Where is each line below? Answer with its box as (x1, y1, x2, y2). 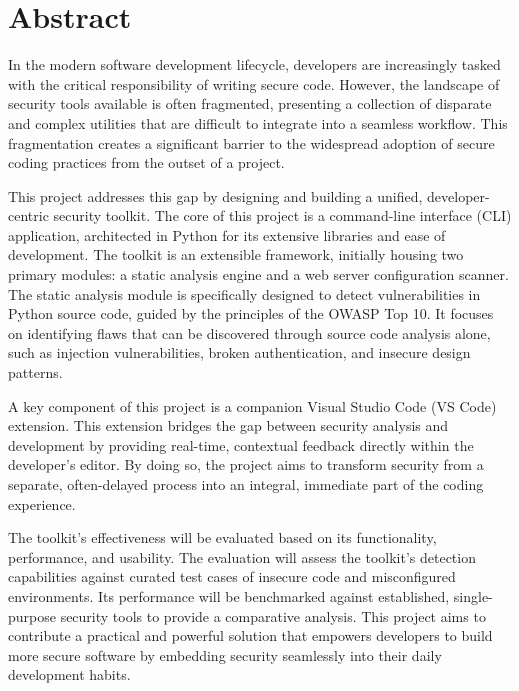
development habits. (8, 664, 131, 685)
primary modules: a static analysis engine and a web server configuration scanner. (8, 264, 509, 285)
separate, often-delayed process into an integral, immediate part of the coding (8, 474, 484, 494)
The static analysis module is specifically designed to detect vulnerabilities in (8, 283, 481, 304)
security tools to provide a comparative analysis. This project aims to (60, 605, 486, 626)
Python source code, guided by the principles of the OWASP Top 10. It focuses (8, 303, 494, 324)
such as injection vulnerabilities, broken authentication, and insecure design (8, 342, 471, 363)
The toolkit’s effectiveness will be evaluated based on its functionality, (8, 527, 437, 548)
